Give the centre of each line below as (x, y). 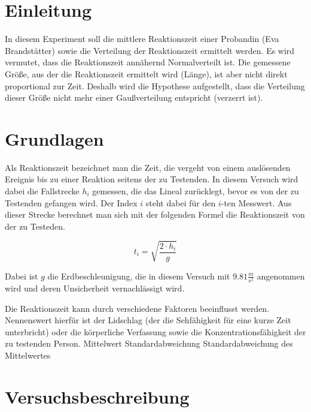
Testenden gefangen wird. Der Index (71, 202)
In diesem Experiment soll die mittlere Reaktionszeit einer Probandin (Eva (142, 39)
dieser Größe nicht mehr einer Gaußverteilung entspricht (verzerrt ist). (134, 97)
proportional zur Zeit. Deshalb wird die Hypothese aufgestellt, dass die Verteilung (155, 85)
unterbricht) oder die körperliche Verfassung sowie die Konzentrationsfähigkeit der (155, 331)
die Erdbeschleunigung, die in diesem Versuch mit (139, 276)
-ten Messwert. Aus (256, 202)
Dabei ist (22, 276)
